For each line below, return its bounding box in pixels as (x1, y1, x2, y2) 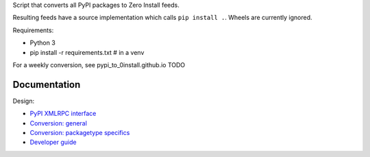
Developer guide (29, 138, 77, 147)
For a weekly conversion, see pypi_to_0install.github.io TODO (12, 60, 186, 69)
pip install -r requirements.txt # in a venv (29, 48, 145, 56)
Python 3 (29, 38, 56, 47)
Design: (12, 97, 34, 105)
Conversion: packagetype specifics (29, 129, 130, 137)
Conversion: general (29, 119, 87, 127)
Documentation (12, 79, 81, 90)
